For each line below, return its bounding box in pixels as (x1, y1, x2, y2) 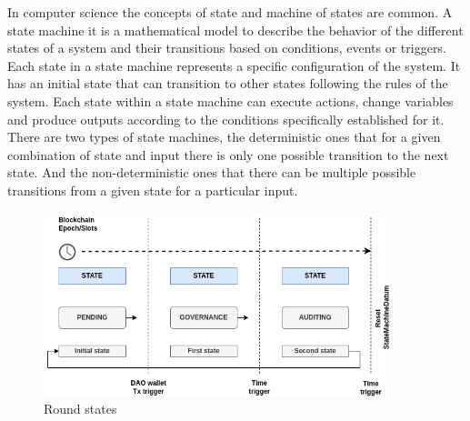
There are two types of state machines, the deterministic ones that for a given (7, 127, 441, 146)
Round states (44, 399, 117, 418)
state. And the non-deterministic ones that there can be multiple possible (7, 163, 416, 182)
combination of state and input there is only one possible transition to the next (7, 145, 449, 164)
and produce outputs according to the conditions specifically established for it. (7, 109, 445, 128)
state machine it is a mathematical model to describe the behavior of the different (7, 20, 464, 39)
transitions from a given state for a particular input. (7, 180, 298, 199)
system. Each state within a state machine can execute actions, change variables (7, 91, 454, 110)
